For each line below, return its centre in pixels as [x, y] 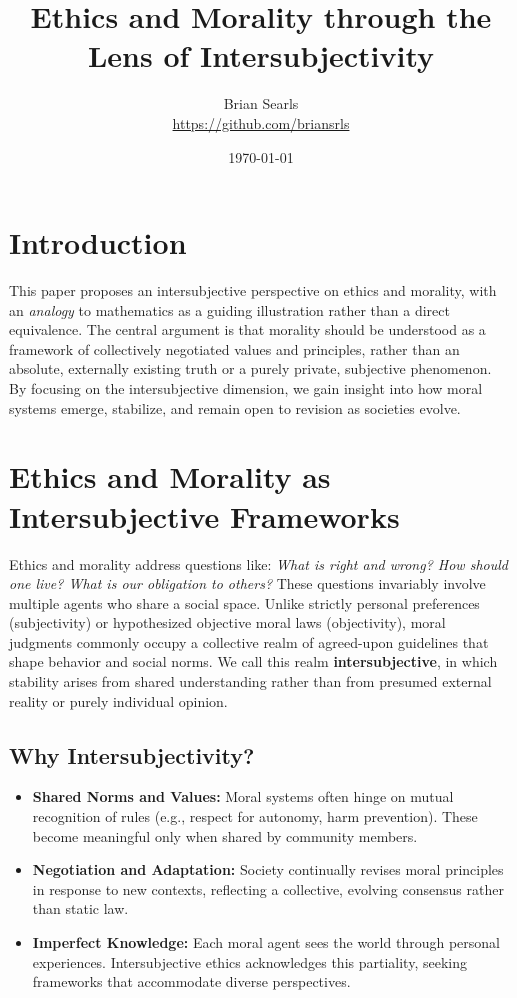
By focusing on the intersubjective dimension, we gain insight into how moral [246, 388]
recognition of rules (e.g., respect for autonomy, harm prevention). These [255, 816]
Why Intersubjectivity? [132, 754]
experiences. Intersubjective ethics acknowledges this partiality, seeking [249, 961]
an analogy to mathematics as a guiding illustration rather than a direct [229, 309]
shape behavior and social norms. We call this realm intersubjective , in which [253, 661]
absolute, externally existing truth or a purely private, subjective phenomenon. [250, 368]
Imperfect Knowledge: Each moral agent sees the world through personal [266, 942]
